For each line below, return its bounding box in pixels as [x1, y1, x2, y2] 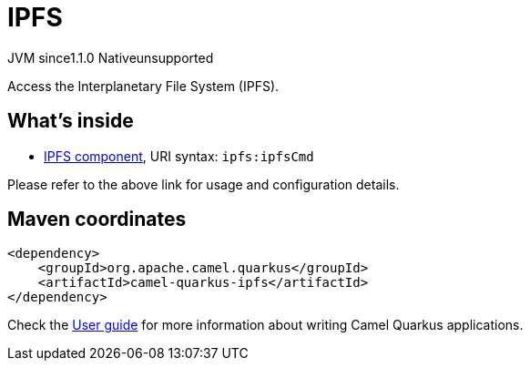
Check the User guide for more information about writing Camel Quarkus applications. [7, 317, 524, 333]
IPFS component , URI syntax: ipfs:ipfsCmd [44, 148, 314, 164]
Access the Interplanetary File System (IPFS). [7, 77, 280, 94]
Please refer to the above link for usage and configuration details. [7, 176, 400, 192]
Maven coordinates [7, 208, 187, 231]
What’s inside [7, 109, 134, 133]
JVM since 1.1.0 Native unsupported [7, 49, 214, 66]
